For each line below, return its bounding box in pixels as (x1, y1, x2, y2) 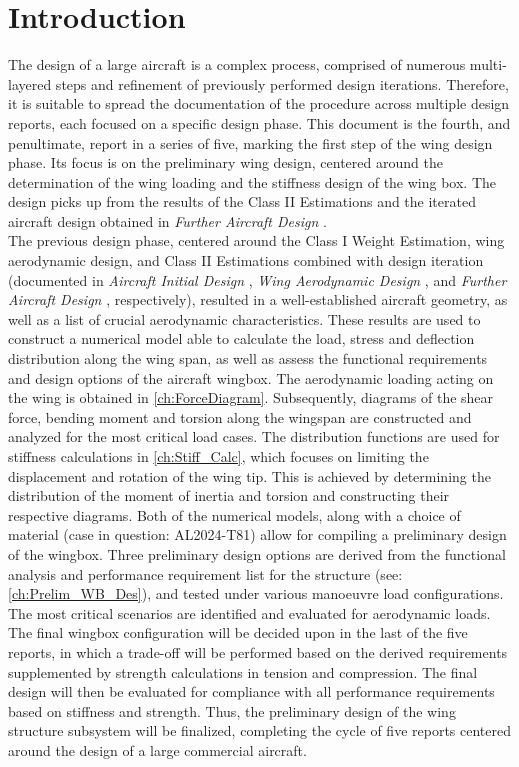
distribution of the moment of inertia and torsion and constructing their (8, 485, 450, 506)
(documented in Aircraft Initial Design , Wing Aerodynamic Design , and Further (8, 269, 507, 290)
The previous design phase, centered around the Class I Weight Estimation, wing (8, 230, 505, 251)
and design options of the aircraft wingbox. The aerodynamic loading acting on (8, 367, 494, 388)
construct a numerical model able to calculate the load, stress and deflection (8, 328, 475, 349)
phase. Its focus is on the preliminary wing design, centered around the (8, 152, 443, 173)
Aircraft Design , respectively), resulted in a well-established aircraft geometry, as (8, 289, 508, 310)
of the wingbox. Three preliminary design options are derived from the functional (8, 543, 506, 564)
